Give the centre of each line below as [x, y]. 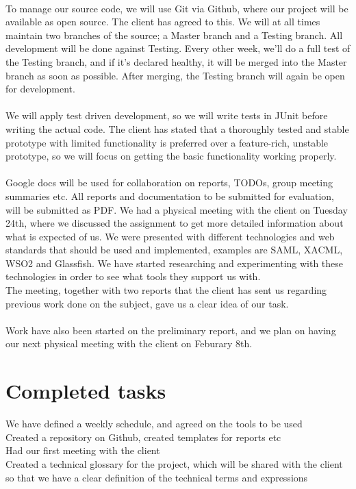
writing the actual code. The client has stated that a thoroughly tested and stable [177, 128]
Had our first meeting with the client [83, 450]
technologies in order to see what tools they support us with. [133, 276]
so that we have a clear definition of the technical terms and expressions [157, 477]
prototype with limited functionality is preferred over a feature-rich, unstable [167, 142]
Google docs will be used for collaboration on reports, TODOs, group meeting [169, 183]
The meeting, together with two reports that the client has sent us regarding [166, 290]
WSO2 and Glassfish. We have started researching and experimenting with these [175, 263]
